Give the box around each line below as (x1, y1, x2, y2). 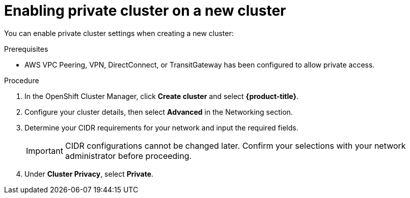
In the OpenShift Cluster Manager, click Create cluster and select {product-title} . (24, 91, 299, 101)
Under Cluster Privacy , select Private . (24, 169, 154, 178)
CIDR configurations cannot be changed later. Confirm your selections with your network (65, 140, 406, 151)
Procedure (4, 76, 39, 85)
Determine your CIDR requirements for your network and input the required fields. (24, 123, 298, 132)
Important (26, 145, 63, 156)
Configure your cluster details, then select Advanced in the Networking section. (24, 107, 293, 116)
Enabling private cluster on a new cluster (4, 2, 286, 19)
